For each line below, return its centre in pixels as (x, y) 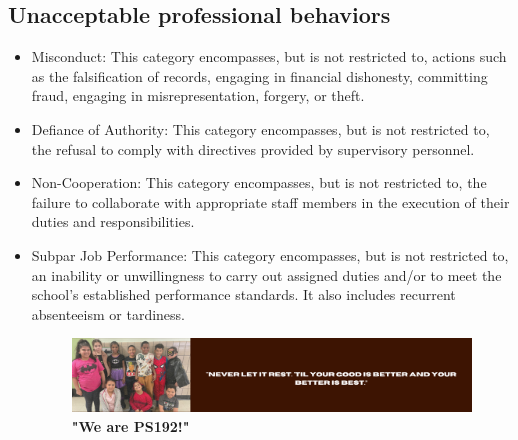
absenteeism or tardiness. (108, 313)
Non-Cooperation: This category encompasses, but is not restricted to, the (259, 182)
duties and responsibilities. (113, 221)
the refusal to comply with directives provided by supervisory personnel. (253, 148)
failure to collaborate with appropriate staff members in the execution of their (270, 201)
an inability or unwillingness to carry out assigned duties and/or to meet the (266, 274)
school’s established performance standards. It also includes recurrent (243, 294)
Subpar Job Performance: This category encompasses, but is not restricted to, (270, 254)
